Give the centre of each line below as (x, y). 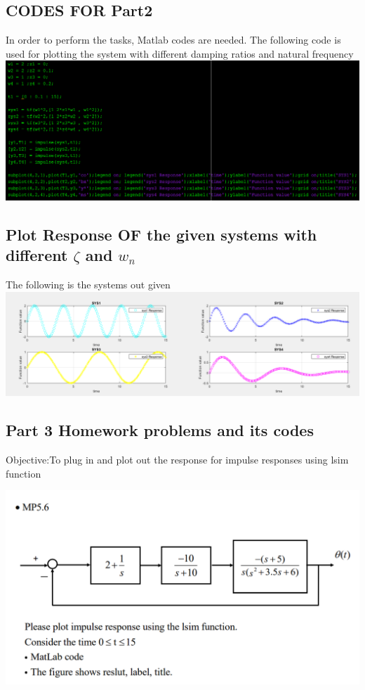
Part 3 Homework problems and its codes (160, 430)
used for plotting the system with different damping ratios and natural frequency (180, 53)
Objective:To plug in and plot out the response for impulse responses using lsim (177, 459)
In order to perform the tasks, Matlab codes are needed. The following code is (173, 40)
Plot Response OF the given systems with (161, 234)
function (24, 473)
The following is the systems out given (88, 284)
